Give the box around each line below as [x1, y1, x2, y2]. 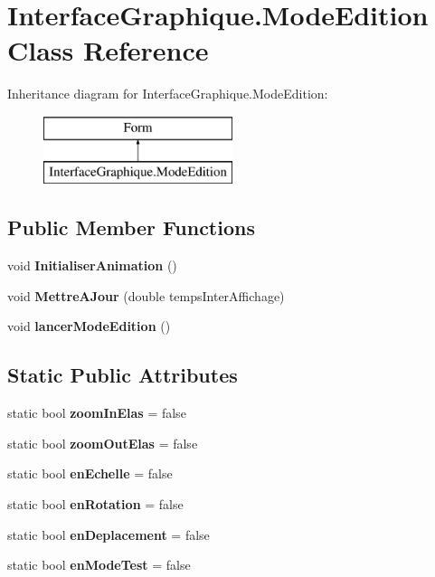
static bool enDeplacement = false [7, 525, 210, 544]
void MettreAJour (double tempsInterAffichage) [7, 286, 285, 305]
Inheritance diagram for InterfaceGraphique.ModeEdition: [7, 84, 328, 103]
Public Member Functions [7, 213, 255, 241]
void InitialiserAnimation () [7, 256, 177, 275]
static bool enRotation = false [7, 495, 184, 514]
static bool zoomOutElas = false [7, 433, 198, 452]
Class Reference [7, 32, 209, 69]
